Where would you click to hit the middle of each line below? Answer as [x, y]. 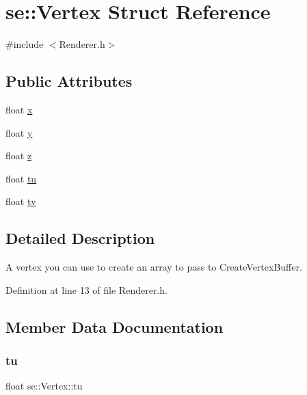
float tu [21, 178]
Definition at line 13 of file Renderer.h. [86, 289]
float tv [21, 201]
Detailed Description [80, 238]
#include [25, 44]
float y [19, 132]
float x [19, 109]
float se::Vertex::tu [44, 386]
